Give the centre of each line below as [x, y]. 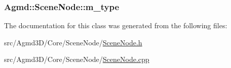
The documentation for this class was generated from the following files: [116, 25]
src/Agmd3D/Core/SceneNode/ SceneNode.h [73, 42]
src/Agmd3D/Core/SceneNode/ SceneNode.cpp [77, 59]
